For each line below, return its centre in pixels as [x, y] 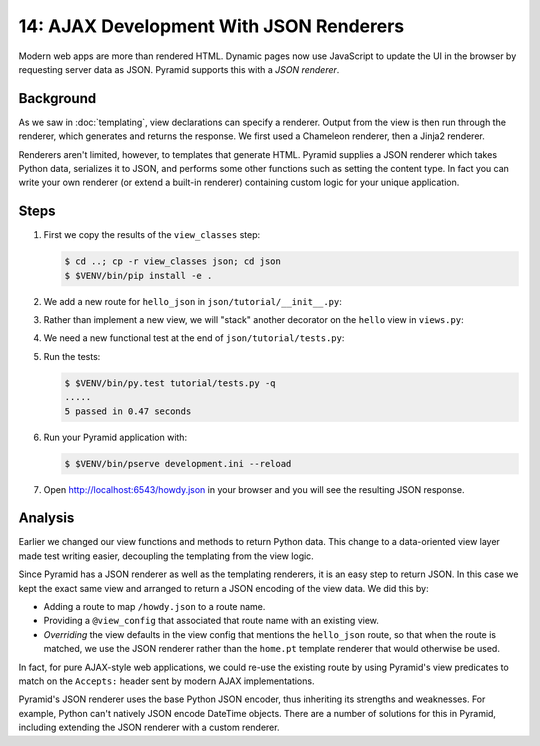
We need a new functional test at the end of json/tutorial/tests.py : [194, 338]
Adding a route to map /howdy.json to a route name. [154, 607]
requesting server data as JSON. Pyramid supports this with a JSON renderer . [179, 69]
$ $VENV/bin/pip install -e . [138, 275]
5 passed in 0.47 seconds [128, 411]
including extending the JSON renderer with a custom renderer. [149, 727]
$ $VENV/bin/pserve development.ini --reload [178, 463]
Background [57, 98]
